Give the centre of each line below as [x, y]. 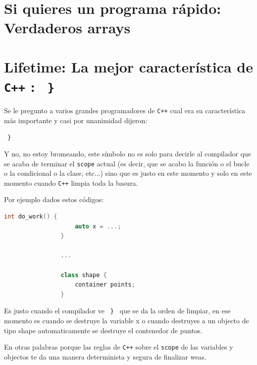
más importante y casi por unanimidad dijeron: [76, 120]
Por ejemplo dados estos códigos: [54, 199]
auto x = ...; [98, 226]
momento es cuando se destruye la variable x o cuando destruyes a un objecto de [127, 320]
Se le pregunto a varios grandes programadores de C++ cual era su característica [125, 110]
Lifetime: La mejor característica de [128, 66]
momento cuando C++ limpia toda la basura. [71, 182]
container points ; [105, 285]
